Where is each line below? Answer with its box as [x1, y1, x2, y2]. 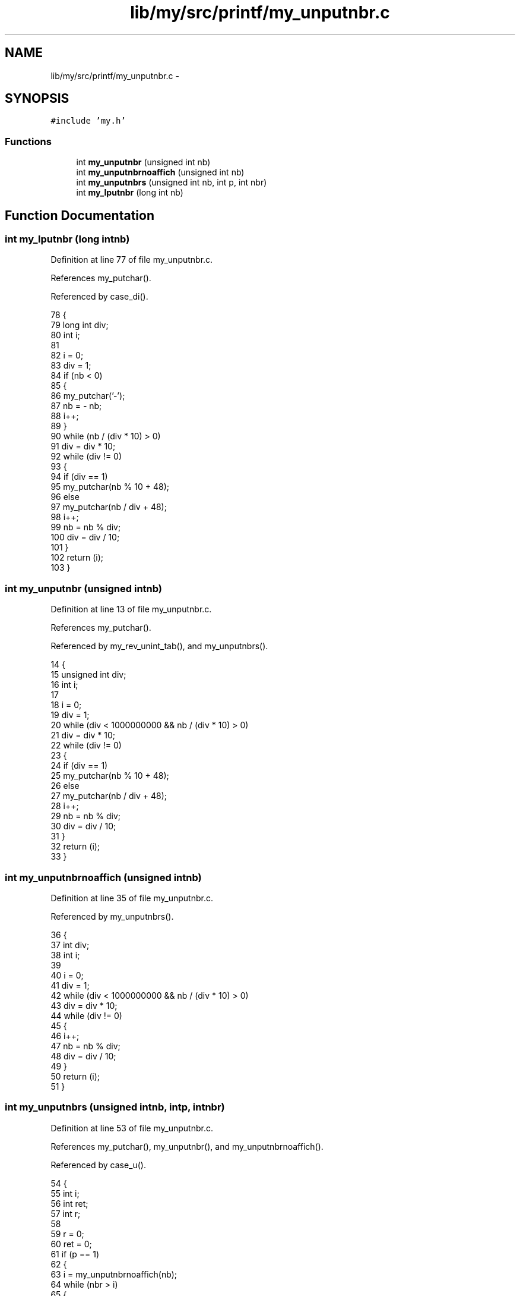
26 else [50, 781, 80, 791]
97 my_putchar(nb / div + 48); [50, 502, 167, 512]
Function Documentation [5, 207, 154, 223]
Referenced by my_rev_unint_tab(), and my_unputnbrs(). [50, 641, 268, 652]
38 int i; [50, 949, 80, 960]
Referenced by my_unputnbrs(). [50, 911, 174, 921]
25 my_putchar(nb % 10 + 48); [50, 770, 169, 781]
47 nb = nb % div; [50, 1040, 121, 1051]
